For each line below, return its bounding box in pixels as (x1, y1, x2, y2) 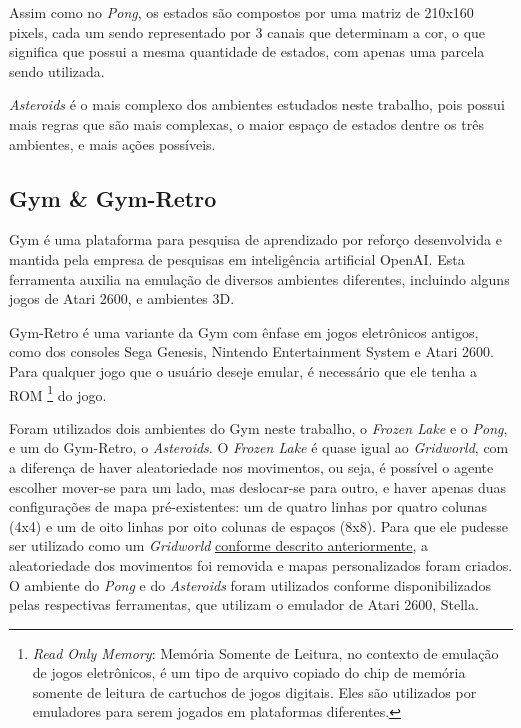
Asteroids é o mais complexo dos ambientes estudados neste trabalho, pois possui (9, 94, 505, 115)
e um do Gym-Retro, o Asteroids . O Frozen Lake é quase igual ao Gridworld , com (9, 437, 509, 458)
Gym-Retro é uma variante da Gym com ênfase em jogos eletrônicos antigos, (9, 321, 479, 342)
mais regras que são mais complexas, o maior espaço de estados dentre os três (9, 113, 484, 134)
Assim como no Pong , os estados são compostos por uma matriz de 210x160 (9, 2, 474, 22)
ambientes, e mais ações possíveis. (9, 133, 216, 154)
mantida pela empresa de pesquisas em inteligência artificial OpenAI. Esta (9, 248, 465, 269)
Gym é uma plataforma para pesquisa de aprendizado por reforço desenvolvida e (9, 229, 502, 250)
